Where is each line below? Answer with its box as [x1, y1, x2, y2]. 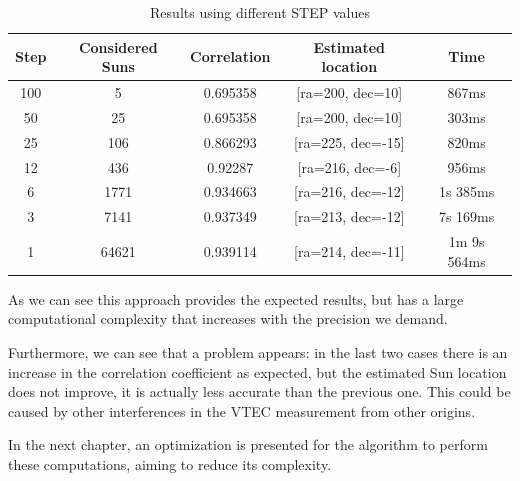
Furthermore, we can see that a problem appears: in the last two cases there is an [8, 341, 508, 362]
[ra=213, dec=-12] [294, 206, 405, 227]
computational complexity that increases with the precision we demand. [8, 308, 448, 329]
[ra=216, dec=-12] [294, 181, 405, 202]
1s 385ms [438, 181, 495, 202]
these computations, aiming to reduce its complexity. [8, 453, 332, 474]
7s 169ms [438, 206, 495, 227]
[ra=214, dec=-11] [294, 240, 405, 261]
